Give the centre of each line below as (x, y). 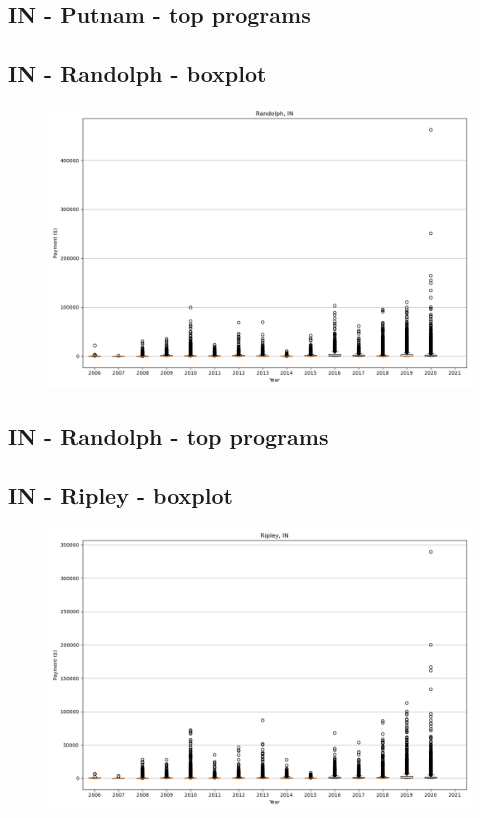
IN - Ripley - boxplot (120, 495)
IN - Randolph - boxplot (137, 73)
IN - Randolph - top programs (168, 436)
